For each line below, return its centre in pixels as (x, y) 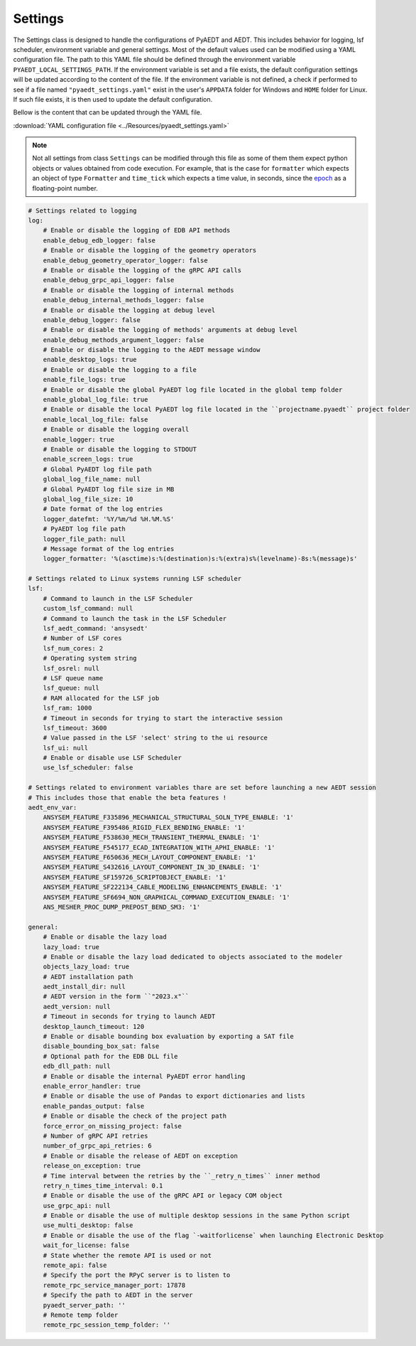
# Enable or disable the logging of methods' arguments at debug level (170, 330)
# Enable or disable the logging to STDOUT (120, 449)
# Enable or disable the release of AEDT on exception (140, 1156)
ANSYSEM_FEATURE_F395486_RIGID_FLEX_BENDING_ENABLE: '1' (144, 827)
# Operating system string (90, 658)
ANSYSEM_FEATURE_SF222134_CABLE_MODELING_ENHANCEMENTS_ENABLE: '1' (163, 887)
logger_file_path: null (84, 539)
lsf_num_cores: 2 (73, 648)
